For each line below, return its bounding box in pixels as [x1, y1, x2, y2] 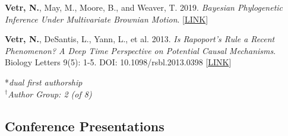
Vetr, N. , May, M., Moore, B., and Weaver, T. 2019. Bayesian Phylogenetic [5, 1, 283, 13]
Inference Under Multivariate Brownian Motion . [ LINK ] [5, 12, 208, 25]
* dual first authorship [5, 75, 83, 88]
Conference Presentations [5, 116, 164, 135]
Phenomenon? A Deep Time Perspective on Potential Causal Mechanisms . [5, 44, 276, 56]
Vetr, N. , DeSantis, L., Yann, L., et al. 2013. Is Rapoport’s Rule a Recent [5, 33, 275, 45]
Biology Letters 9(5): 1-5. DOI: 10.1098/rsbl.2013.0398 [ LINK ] [5, 56, 232, 68]
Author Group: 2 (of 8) [8, 87, 92, 100]
